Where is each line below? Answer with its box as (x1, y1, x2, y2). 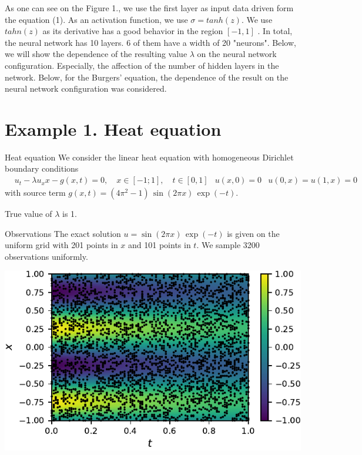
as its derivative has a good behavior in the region (42, 25, 223, 37)
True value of (5, 208, 52, 220)
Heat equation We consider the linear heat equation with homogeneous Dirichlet (5, 150, 294, 163)
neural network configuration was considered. (5, 82, 167, 95)
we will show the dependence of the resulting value (5, 48, 187, 60)
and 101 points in (128, 239, 191, 251)
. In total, (257, 25, 293, 37)
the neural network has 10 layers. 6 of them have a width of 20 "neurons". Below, (5, 36, 296, 48)
